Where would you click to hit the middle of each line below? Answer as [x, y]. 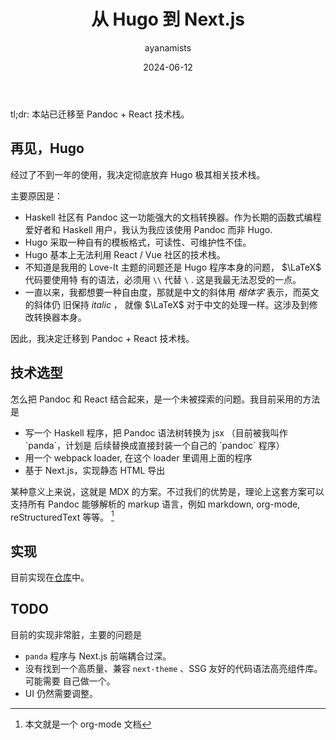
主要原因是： [36, 196]
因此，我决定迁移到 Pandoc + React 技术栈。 [102, 338]
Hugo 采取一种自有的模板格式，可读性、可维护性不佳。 [138, 242]
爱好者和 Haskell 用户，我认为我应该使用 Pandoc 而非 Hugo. [148, 229]
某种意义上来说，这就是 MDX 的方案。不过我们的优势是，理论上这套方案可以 [167, 491]
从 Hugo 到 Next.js [168, 19]
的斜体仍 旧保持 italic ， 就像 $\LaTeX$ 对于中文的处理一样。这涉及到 [167, 304]
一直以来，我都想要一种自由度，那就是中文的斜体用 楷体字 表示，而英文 [172, 292]
